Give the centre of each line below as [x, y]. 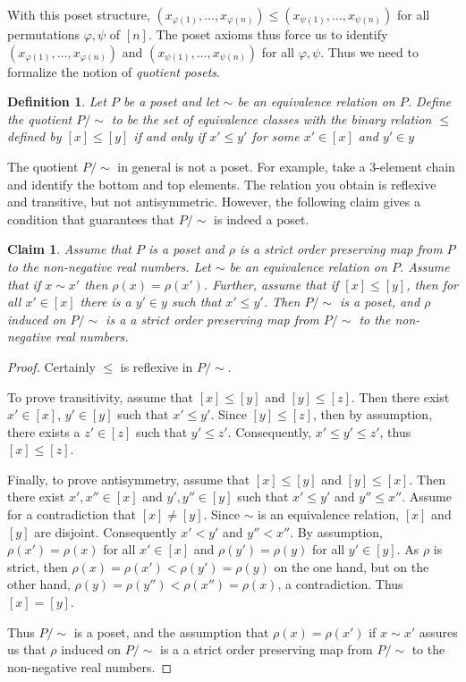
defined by [34, 136]
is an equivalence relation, [329, 514]
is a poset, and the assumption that [171, 631]
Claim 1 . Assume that [69, 249]
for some [275, 136]
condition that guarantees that [91, 219]
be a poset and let [171, 101]
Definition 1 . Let [57, 101]
